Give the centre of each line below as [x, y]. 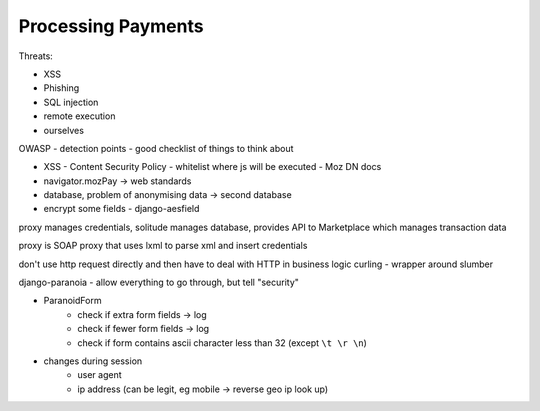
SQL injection [71, 102]
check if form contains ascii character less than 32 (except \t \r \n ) [222, 342]
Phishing [61, 88]
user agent [99, 375]
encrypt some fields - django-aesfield [121, 209]
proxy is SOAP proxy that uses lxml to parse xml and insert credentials [163, 246]
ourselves [64, 130]
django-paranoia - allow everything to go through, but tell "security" [159, 282]
